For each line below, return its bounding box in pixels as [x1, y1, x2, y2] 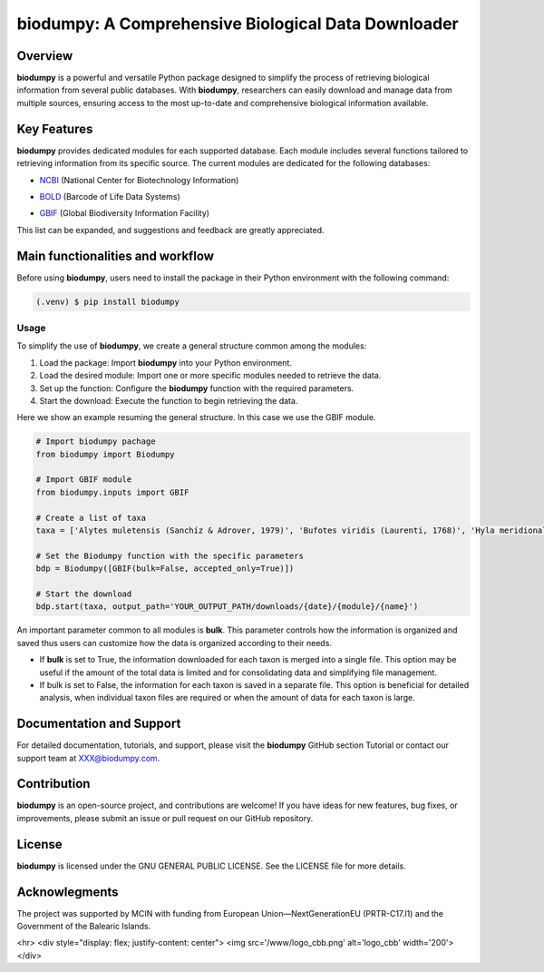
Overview [16, 48, 73, 64]
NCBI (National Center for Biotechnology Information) [39, 174, 239, 185]
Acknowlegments [16, 884, 119, 899]
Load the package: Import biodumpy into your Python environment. [39, 357, 292, 368]
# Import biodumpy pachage [35, 437, 156, 447]
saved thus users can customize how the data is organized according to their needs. [16, 637, 333, 648]
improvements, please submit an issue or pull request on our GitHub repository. [16, 812, 314, 823]
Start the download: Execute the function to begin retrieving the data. [39, 395, 298, 406]
